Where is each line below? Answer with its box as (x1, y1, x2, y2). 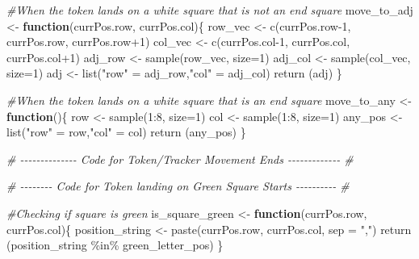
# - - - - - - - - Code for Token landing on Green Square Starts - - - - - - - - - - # (6, 178, 350, 194)
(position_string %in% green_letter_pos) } (6, 236, 224, 253)
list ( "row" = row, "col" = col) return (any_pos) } (6, 123, 246, 140)
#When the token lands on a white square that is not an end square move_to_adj (6, 2, 413, 18)
